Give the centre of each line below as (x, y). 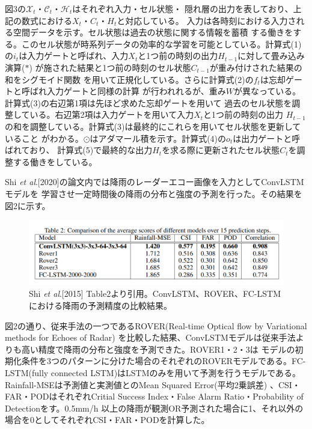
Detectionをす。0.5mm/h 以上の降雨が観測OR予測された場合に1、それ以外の (154, 408)
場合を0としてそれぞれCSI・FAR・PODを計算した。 (107, 420)
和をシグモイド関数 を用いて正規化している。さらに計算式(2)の (129, 79)
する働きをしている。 (55, 161)
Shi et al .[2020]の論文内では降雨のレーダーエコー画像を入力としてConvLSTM (154, 182)
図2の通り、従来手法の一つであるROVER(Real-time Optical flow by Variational (156, 325)
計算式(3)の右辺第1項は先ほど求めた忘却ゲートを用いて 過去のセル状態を (148, 102)
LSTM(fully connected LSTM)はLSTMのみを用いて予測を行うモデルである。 (153, 373)
